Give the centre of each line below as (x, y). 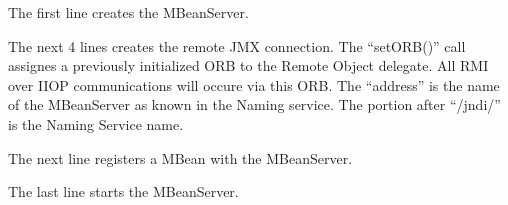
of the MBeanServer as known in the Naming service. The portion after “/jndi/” (254, 104)
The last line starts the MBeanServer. (123, 191)
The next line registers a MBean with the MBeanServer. (180, 157)
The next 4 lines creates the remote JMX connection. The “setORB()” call (237, 45)
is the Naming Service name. (96, 123)
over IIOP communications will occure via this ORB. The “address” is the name (254, 84)
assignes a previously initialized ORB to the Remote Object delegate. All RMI (248, 65)
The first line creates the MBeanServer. (128, 12)
